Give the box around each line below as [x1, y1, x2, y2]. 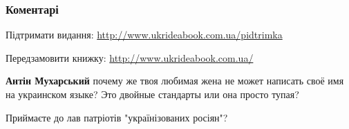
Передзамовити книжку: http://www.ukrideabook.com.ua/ [6, 50, 254, 64]
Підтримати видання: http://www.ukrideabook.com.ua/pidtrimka [6, 27, 283, 42]
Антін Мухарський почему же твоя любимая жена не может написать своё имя [6, 73, 344, 88]
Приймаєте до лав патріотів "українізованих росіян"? [6, 110, 228, 124]
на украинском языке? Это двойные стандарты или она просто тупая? [6, 87, 299, 101]
